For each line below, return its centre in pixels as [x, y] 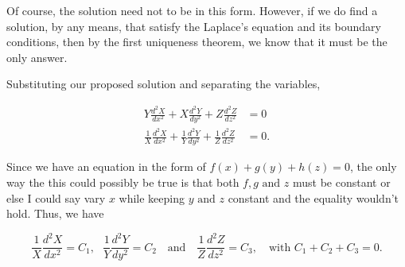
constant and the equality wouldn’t [313, 197]
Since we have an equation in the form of [106, 166]
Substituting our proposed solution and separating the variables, [164, 84]
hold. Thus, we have [55, 213]
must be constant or [341, 182]
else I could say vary [56, 197]
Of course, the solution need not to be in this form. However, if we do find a [192, 10]
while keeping [152, 197]
